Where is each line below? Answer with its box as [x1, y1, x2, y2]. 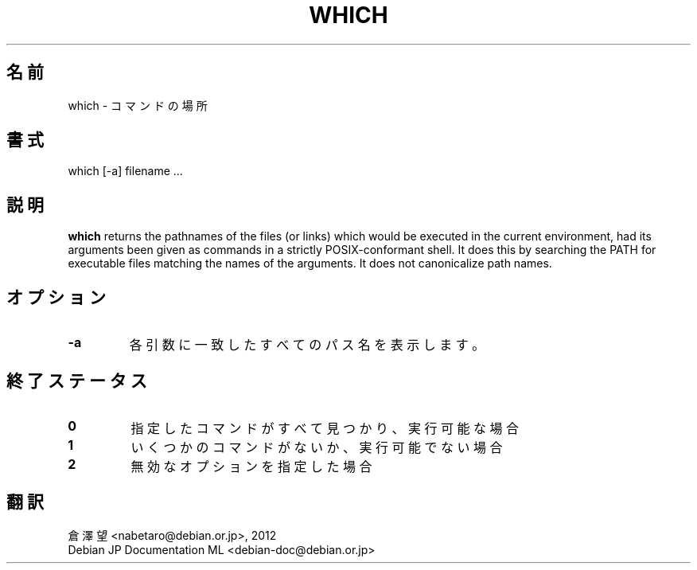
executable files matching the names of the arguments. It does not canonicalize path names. [68, 256, 552, 271]
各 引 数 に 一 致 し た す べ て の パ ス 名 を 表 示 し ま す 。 [129, 337, 485, 353]
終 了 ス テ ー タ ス [6, 370, 147, 391]
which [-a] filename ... [68, 164, 183, 178]
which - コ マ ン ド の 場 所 [68, 98, 208, 112]
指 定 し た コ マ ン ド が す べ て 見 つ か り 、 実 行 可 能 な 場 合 [130, 420, 520, 436]
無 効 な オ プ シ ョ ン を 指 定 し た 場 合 [130, 458, 372, 474]
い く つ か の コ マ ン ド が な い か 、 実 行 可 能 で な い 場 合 [130, 439, 503, 455]
